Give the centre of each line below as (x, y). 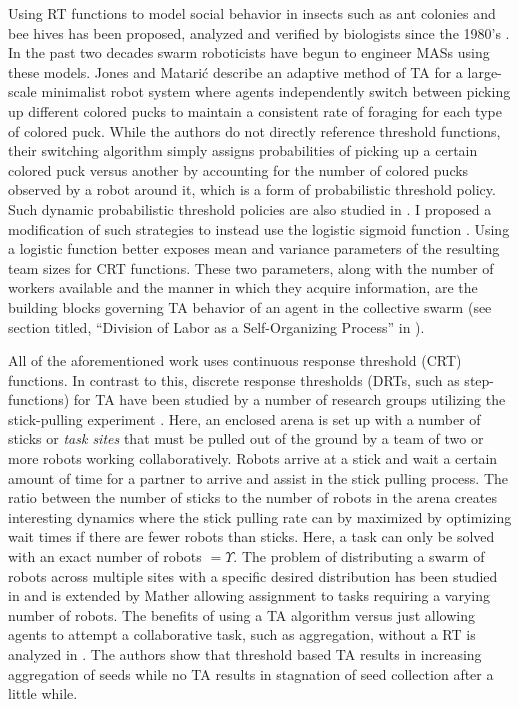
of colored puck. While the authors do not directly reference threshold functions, (254, 130)
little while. (43, 693)
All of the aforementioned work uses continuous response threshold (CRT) (235, 360)
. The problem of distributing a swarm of (359, 556)
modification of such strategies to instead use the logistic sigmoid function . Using (259, 228)
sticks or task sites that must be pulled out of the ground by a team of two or (246, 438)
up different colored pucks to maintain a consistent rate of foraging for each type (255, 110)
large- (484, 71)
